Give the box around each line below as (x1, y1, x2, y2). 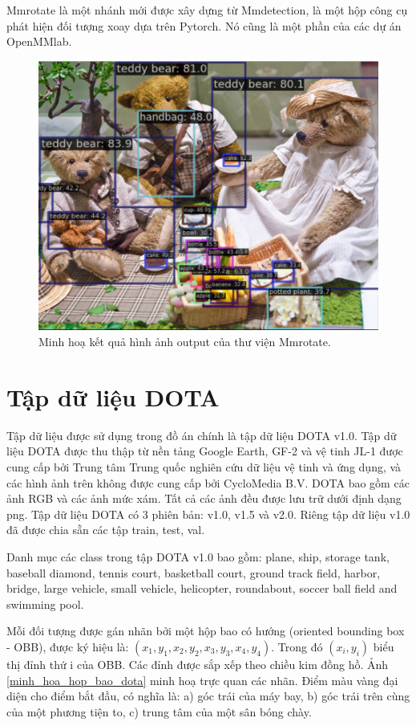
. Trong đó (271, 638, 323, 655)
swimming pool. (6, 595, 84, 612)
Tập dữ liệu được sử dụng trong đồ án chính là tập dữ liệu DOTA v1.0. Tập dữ (6, 426, 397, 443)
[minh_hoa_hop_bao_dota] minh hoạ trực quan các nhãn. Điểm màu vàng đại (6, 671, 398, 688)
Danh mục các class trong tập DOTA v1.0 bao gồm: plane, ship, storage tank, (6, 548, 390, 565)
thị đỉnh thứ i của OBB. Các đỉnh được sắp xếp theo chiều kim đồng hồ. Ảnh (6, 655, 389, 672)
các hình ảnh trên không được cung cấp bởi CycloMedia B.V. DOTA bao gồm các (6, 474, 410, 491)
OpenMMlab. (6, 33, 72, 50)
